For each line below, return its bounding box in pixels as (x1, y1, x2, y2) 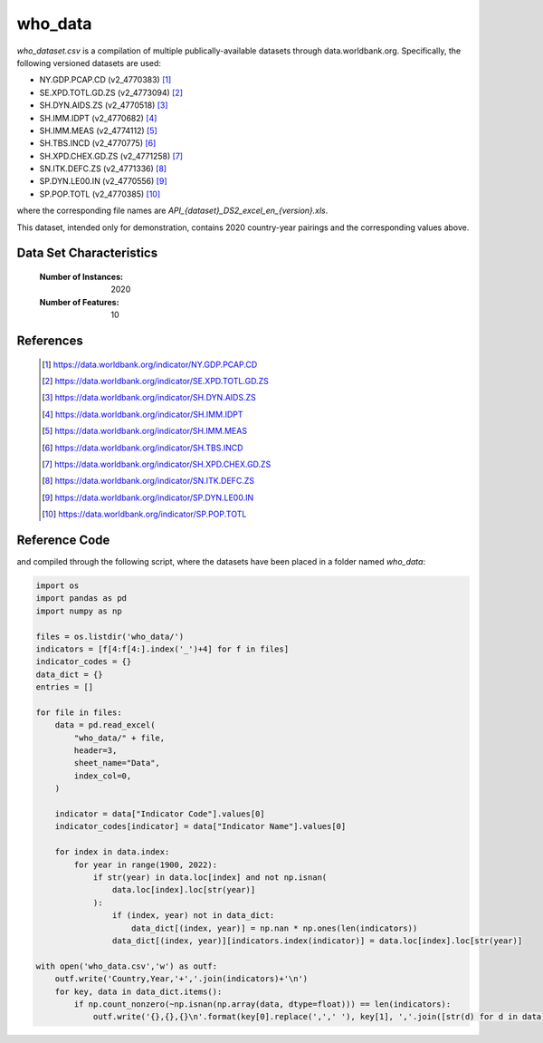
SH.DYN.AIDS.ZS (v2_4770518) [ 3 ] (39, 100, 168, 111)
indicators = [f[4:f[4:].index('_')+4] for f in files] (35, 643, 290, 654)
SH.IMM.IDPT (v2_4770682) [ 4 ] (39, 112, 157, 123)
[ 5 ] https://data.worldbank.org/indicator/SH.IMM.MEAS (42, 426, 248, 437)
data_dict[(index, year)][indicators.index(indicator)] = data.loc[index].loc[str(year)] (111, 935, 523, 946)
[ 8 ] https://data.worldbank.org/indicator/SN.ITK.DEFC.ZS (42, 476, 255, 487)
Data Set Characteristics (16, 246, 158, 261)
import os (35, 581, 80, 591)
